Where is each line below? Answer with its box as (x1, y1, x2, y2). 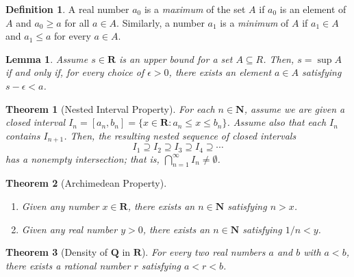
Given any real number (21, 222, 118, 236)
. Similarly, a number (116, 15, 205, 29)
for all (64, 15, 90, 29)
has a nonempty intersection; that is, (5, 151, 160, 166)
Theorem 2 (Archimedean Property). (5, 176, 167, 190)
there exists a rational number (5, 258, 131, 272)
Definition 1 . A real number (5, 2, 129, 16)
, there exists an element (168, 65, 272, 79)
